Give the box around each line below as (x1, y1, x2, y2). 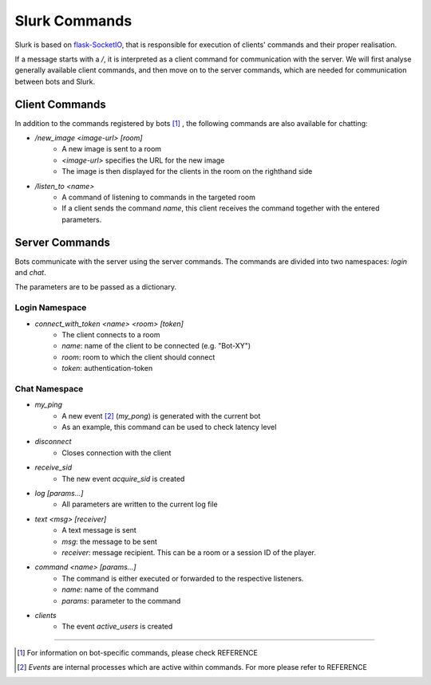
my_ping (34, 400, 63, 410)
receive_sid (34, 463, 72, 472)
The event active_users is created (61, 622, 173, 632)
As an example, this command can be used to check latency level (61, 423, 277, 432)
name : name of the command (61, 585, 159, 594)
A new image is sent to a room (61, 144, 162, 154)
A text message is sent (61, 526, 137, 535)
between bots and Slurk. (14, 77, 96, 86)
